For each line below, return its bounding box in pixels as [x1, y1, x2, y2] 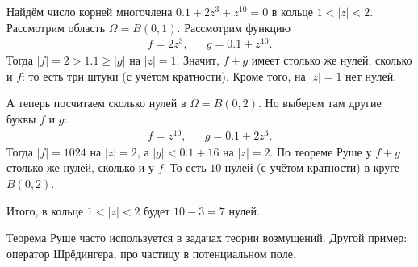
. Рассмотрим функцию [177, 19, 291, 35]
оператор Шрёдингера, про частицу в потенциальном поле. [6, 244, 296, 261]
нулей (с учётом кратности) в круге [224, 159, 400, 176]
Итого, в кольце [6, 202, 84, 219]
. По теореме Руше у [270, 143, 372, 160]
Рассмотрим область [6, 19, 106, 35]
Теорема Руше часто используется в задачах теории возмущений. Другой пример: [6, 229, 408, 246]
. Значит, [176, 52, 219, 69]
